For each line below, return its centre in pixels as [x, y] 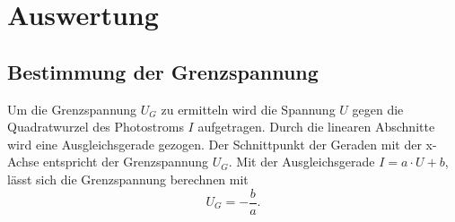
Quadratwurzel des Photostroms [96, 127]
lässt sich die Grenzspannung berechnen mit [128, 179]
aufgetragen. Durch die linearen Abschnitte [316, 127]
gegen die [378, 109]
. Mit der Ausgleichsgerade [302, 162]
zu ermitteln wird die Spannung [248, 109]
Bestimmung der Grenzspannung [163, 71]
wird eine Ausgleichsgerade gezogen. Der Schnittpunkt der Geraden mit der [214, 144]
